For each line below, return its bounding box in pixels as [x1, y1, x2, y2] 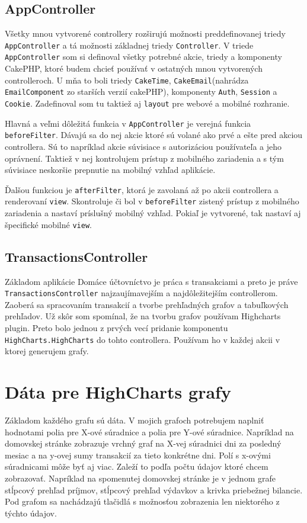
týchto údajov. [5, 506, 57, 519]
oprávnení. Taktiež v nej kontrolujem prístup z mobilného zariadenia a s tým [5, 152, 284, 164]
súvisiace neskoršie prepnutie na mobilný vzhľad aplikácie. [5, 163, 216, 176]
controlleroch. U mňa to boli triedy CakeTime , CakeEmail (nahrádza [5, 73, 249, 86]
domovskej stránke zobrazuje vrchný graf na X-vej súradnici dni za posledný [5, 437, 282, 450]
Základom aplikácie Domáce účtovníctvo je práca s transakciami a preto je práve [5, 275, 298, 287]
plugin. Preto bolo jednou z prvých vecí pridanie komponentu [5, 321, 228, 333]
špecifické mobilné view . [5, 218, 92, 230]
